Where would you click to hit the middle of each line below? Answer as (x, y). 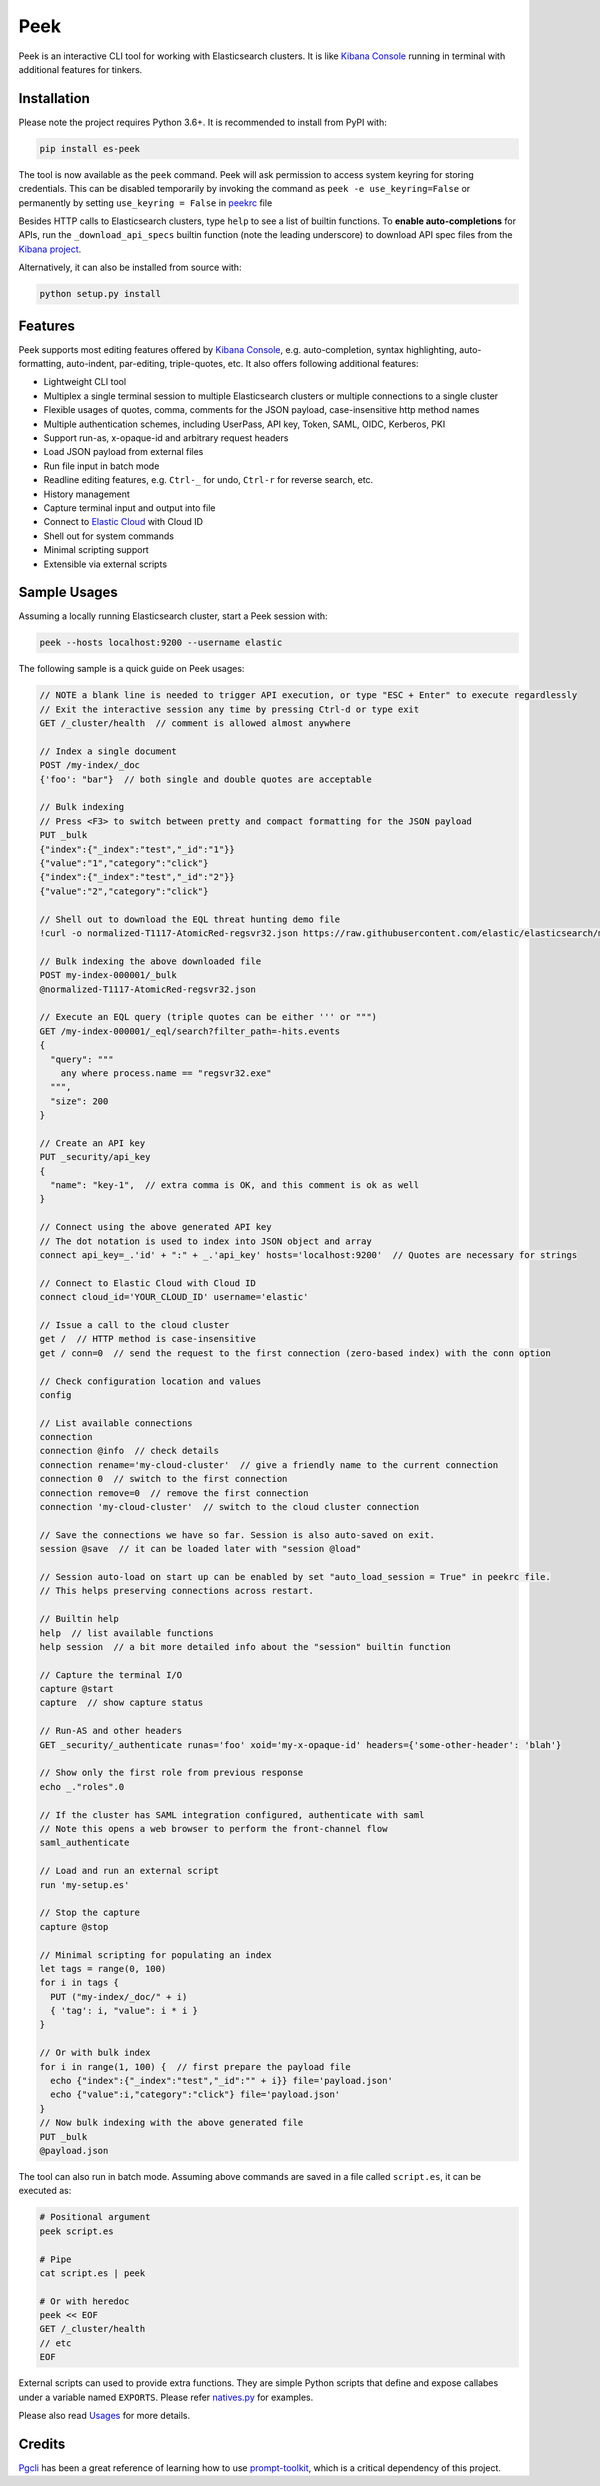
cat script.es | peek (92, 2273)
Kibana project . (50, 249)
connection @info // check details (129, 1451)
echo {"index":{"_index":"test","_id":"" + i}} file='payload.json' (222, 2081)
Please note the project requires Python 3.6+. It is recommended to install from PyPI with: (202, 122)
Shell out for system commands (109, 536)
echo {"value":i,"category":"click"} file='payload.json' (195, 2094)
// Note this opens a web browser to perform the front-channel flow (213, 1828)
